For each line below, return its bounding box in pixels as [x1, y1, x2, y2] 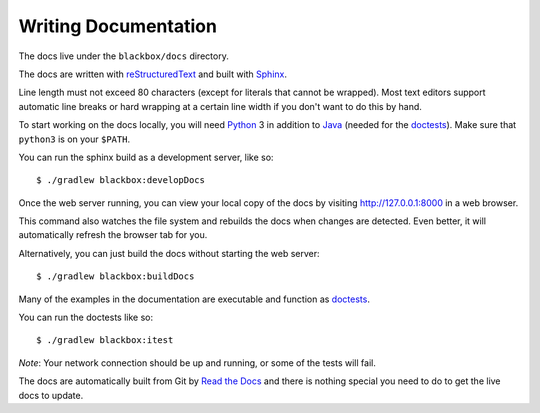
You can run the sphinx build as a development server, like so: [18, 151, 274, 163]
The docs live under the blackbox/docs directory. [18, 50, 229, 62]
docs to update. [18, 389, 84, 401]
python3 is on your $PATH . [18, 133, 130, 145]
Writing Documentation [18, 15, 217, 37]
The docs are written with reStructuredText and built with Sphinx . [18, 68, 287, 80]
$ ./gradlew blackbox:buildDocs [36, 271, 195, 282]
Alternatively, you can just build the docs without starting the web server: [18, 247, 320, 259]
